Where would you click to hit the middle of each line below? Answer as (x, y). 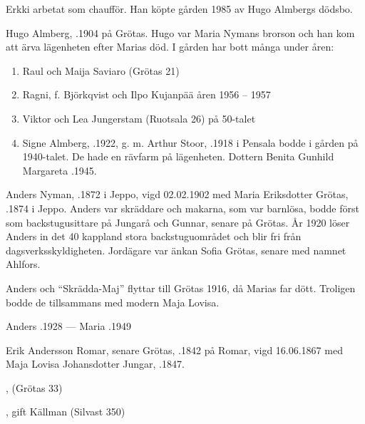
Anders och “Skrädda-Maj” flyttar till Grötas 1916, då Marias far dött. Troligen (181, 288)
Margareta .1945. (60, 170)
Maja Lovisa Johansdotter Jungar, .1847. (95, 364)
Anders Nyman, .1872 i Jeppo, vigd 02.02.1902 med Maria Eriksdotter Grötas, (177, 194)
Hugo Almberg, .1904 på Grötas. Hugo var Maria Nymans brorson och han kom (180, 32)
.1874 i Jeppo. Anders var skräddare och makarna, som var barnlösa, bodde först (182, 208)
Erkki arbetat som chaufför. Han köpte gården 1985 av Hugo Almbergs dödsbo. (179, 9)
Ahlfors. (23, 264)
